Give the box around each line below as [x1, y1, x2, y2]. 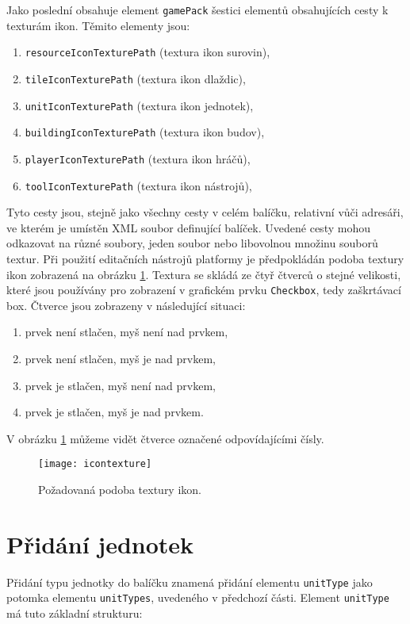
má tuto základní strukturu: [6, 605, 143, 622]
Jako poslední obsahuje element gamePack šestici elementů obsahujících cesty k [6, 2, 389, 17]
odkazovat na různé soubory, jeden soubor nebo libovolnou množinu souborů [6, 235, 378, 251]
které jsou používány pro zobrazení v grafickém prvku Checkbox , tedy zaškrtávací [6, 281, 401, 298]
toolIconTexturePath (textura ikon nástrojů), [25, 177, 252, 193]
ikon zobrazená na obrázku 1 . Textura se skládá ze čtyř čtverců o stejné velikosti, [6, 266, 401, 282]
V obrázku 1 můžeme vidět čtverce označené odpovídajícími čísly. [6, 430, 324, 446]
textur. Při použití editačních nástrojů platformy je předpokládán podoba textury [6, 250, 404, 266]
